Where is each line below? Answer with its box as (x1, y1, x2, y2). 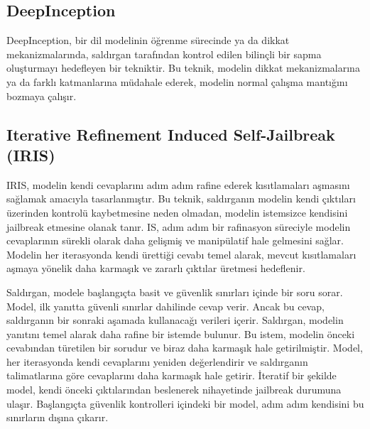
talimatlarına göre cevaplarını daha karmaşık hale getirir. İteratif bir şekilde (6, 368, 337, 383)
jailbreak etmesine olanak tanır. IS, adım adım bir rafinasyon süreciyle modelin (6, 219, 351, 234)
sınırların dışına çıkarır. (6, 410, 109, 425)
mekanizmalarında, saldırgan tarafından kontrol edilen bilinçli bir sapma (6, 46, 322, 61)
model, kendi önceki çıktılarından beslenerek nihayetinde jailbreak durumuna (6, 382, 342, 397)
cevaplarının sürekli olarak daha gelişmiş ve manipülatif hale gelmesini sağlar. (6, 233, 344, 248)
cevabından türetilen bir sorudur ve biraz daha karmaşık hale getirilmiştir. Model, (6, 340, 363, 355)
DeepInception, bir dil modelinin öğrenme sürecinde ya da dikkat (6, 33, 290, 48)
